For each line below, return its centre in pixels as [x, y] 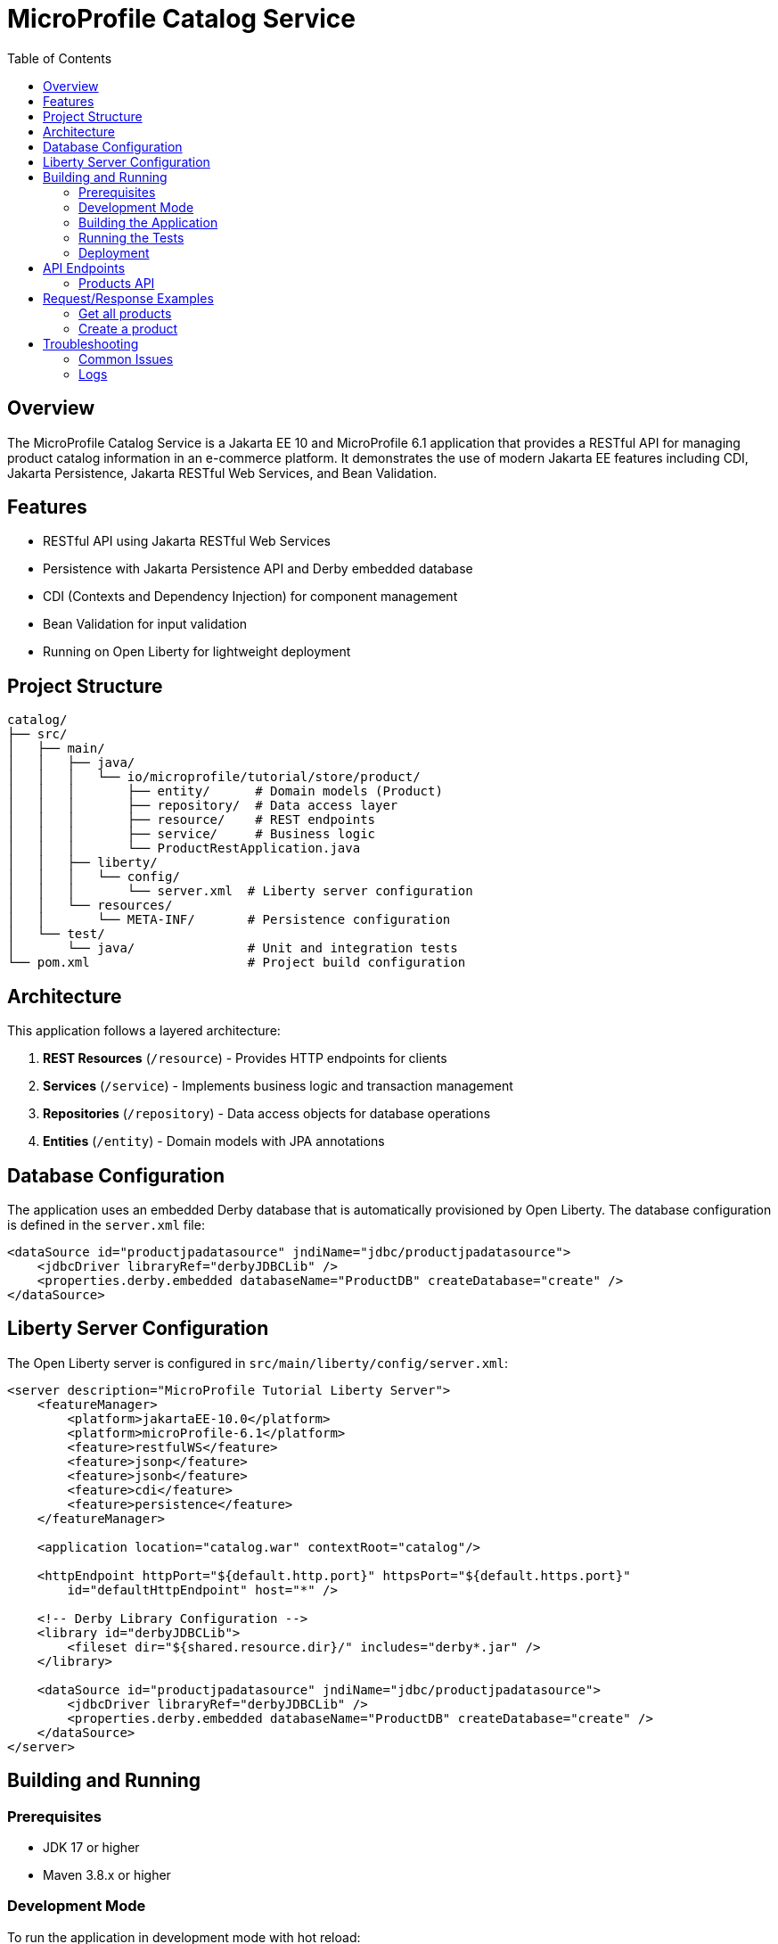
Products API [117, 283]
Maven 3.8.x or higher [107, 1875]
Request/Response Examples [128, 298]
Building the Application [148, 222]
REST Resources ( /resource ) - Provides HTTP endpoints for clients [245, 1058]
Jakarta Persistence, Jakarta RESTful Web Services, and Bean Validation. [222, 473]
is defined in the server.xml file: [106, 1224]
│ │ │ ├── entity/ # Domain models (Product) [225, 791]
